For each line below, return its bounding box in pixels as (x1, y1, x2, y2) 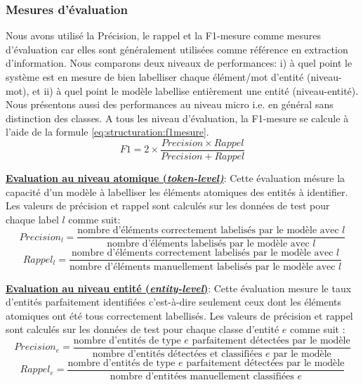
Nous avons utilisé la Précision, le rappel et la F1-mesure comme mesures (6, 28, 322, 43)
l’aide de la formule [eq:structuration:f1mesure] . (6, 124, 209, 139)
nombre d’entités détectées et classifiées (92, 348, 263, 359)
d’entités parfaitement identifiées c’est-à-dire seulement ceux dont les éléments (6, 294, 342, 309)
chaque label (6, 211, 59, 226)
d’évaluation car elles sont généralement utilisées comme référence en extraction (6, 41, 348, 56)
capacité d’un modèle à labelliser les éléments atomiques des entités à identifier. (6, 184, 348, 199)
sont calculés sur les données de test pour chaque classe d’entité (6, 322, 279, 337)
